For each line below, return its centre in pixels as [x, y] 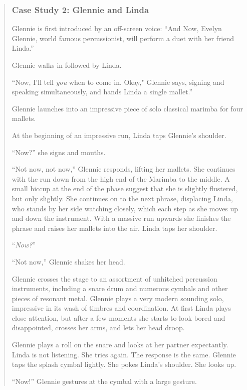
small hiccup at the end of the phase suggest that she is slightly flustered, [125, 188]
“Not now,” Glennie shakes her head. [68, 261]
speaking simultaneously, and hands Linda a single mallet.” [102, 92]
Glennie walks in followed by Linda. [67, 65]
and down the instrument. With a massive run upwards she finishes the [121, 218]
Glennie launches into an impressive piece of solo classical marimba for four [127, 108]
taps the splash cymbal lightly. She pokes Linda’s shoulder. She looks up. [124, 364]
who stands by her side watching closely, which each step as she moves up [125, 208]
